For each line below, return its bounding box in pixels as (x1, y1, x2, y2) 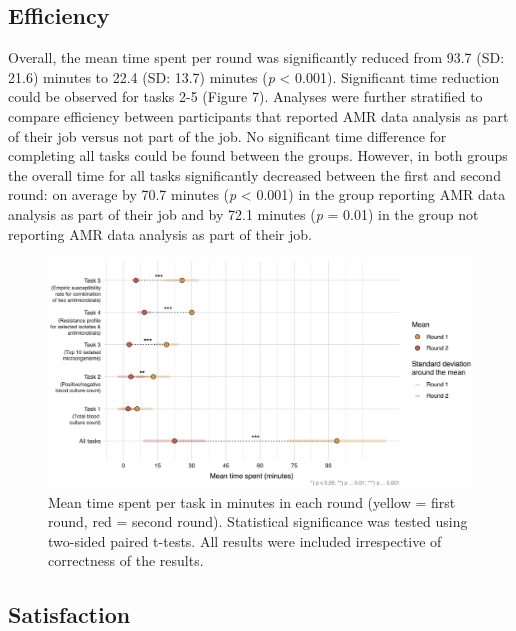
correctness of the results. (48, 550, 204, 571)
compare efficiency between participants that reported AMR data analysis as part (8, 105, 509, 126)
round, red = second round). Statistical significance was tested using (48, 511, 468, 532)
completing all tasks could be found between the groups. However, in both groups (8, 145, 508, 166)
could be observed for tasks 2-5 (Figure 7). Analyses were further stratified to (8, 86, 483, 107)
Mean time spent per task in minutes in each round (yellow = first (48, 491, 456, 512)
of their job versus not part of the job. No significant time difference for (8, 125, 447, 146)
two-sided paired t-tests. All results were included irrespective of (48, 530, 442, 551)
